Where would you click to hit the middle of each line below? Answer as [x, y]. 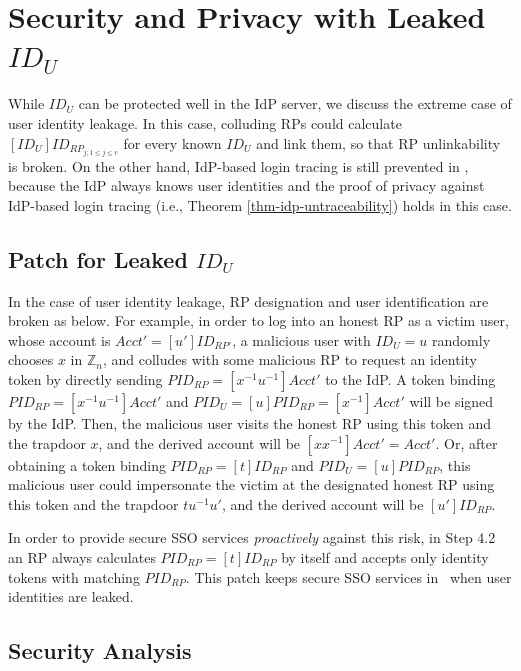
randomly [461, 339]
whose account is [59, 339]
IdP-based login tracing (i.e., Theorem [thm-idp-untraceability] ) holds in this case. [260, 204]
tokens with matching [74, 576]
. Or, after [466, 442]
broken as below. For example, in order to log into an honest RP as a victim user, [258, 320]
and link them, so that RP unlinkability [378, 142]
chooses [31, 359]
